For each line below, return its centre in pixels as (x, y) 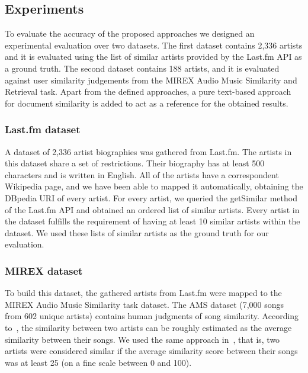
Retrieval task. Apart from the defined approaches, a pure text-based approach (148, 91)
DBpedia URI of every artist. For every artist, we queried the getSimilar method (151, 197)
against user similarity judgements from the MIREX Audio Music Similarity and (151, 80)
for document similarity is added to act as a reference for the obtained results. (147, 103)
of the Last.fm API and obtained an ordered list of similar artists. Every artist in (152, 209)
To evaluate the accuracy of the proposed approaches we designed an (130, 33)
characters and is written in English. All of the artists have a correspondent (142, 174)
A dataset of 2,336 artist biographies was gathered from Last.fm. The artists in (148, 151)
